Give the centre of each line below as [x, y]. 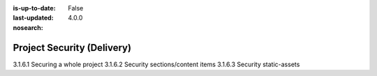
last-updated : [33, 18]
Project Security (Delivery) [72, 48]
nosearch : [28, 27]
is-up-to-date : [34, 8]
